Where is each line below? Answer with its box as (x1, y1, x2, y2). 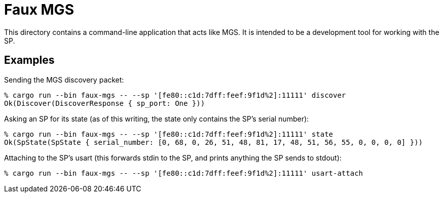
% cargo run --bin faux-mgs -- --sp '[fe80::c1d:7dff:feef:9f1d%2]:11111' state (4, 130, 334, 138)
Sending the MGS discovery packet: (4, 75, 124, 84)
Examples (4, 54, 55, 67)
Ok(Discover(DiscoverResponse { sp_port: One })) (4, 99, 205, 107)
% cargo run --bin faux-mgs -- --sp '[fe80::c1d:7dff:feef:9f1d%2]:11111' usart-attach (4, 169, 363, 177)
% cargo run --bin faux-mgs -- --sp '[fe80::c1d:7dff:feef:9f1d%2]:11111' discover (4, 91, 346, 99)
